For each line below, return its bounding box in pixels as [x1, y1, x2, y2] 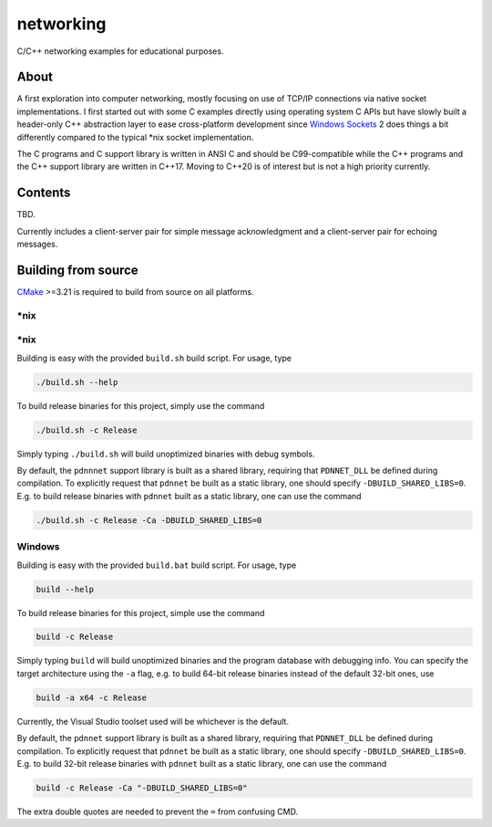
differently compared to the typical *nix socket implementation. [16, 131, 254, 142]
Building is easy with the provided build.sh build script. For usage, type [16, 352, 292, 363]
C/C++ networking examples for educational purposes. [16, 46, 224, 57]
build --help [36, 584, 95, 594]
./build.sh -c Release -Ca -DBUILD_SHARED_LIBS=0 [36, 515, 262, 525]
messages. [16, 238, 58, 250]
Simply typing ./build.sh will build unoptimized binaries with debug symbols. [16, 448, 315, 459]
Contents [16, 185, 71, 201]
